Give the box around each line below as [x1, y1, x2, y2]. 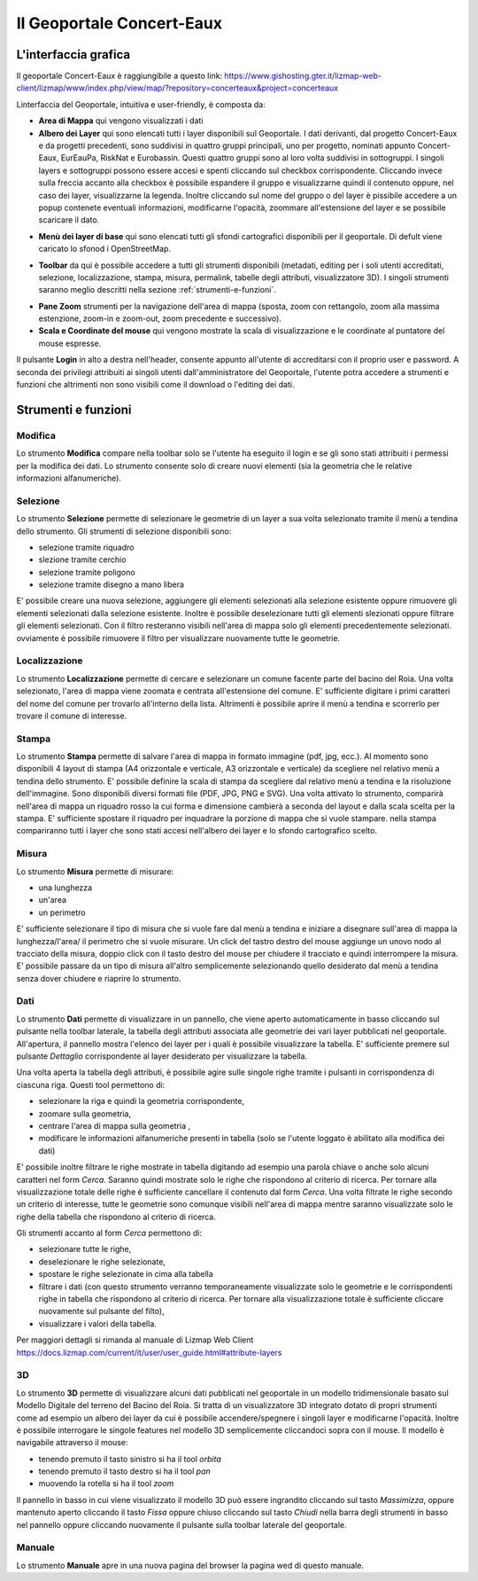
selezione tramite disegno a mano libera [38, 579, 185, 590]
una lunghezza [38, 882, 93, 893]
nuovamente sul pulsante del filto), [38, 1306, 165, 1317]
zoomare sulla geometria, [38, 1108, 132, 1119]
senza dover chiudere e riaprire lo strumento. [16, 973, 181, 983]
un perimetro [38, 907, 86, 918]
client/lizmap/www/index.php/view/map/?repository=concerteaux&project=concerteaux [16, 82, 339, 93]
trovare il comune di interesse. [16, 710, 127, 721]
